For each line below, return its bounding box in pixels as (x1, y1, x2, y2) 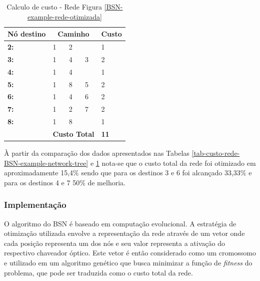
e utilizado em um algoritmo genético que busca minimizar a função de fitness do (4, 257, 252, 267)
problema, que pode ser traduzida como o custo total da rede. (4, 267, 193, 277)
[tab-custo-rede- (191, 148, 240, 158)
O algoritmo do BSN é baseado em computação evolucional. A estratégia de (4, 218, 236, 228)
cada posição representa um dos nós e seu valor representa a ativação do (4, 237, 225, 248)
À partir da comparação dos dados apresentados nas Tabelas (4, 148, 189, 158)
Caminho (57, 29, 89, 39)
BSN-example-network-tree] (4, 157, 88, 168)
